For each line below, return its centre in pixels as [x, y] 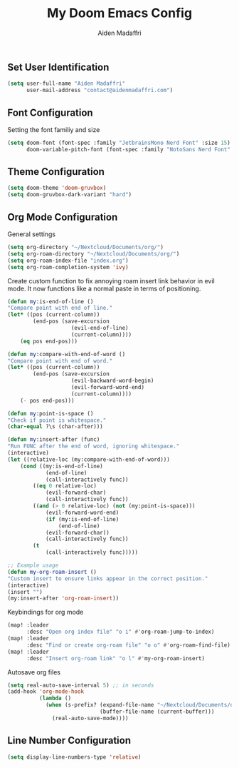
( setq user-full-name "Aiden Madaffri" [67, 84]
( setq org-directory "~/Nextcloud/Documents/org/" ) [85, 248]
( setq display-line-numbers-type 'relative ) [74, 757]
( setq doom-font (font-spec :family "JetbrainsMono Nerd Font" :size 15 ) [119, 143]
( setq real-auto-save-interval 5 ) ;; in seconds [81, 685]
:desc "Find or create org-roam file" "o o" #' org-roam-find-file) [128, 645]
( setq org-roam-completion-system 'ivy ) [68, 267]
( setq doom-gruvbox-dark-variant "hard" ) [70, 195]
